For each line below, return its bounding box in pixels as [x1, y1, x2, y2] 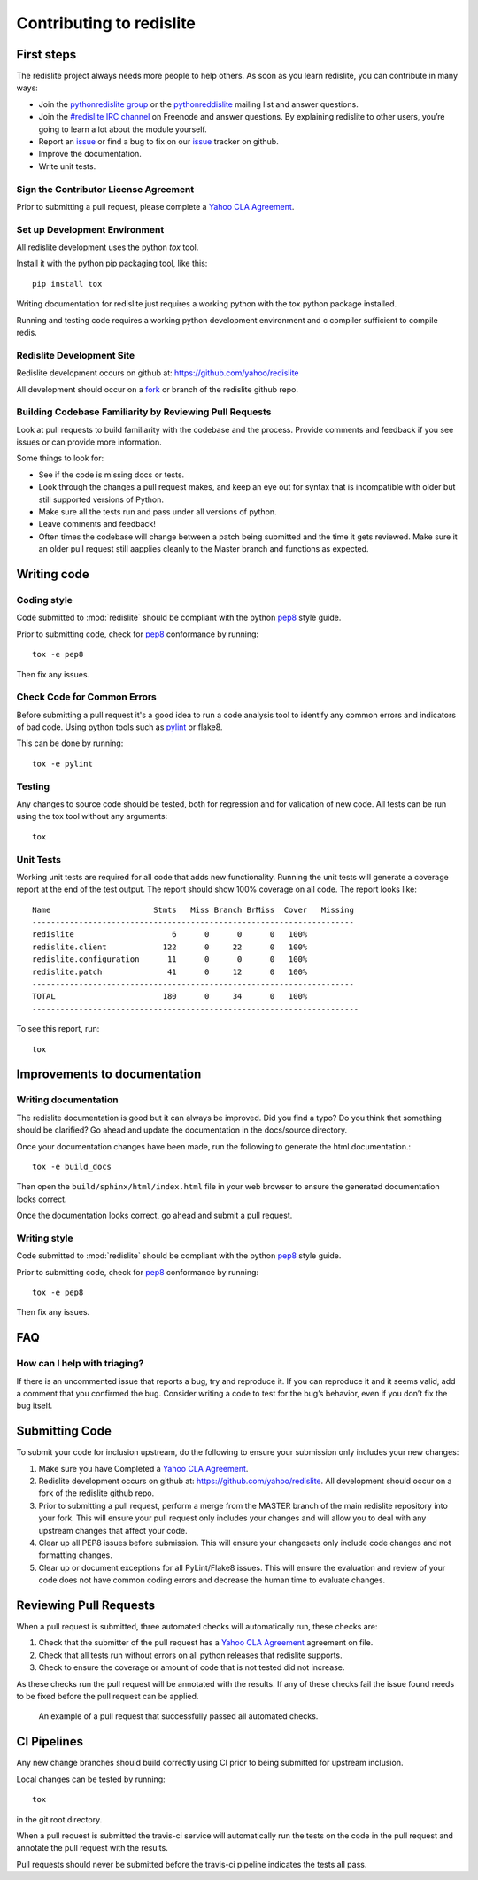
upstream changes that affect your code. [38, 1525, 188, 1536]
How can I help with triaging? [16, 1358, 144, 1370]
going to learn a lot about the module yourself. [38, 124, 207, 135]
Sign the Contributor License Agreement [16, 182, 195, 195]
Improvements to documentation [16, 1067, 202, 1082]
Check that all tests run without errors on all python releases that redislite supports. [38, 1650, 343, 1660]
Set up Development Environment [16, 223, 165, 236]
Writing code [16, 567, 90, 582]
